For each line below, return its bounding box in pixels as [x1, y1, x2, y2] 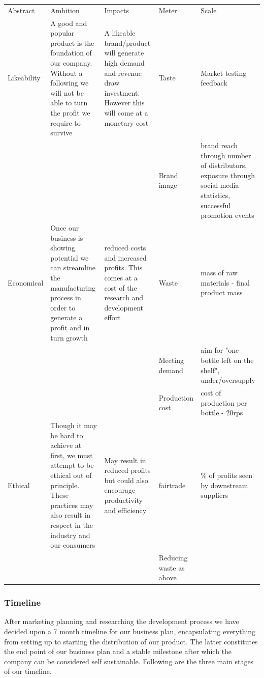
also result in [50, 510, 90, 520]
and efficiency [104, 504, 147, 515]
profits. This [104, 262, 143, 273]
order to [50, 302, 76, 313]
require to [50, 117, 81, 128]
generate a [50, 312, 83, 323]
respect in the [50, 519, 93, 530]
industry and [50, 529, 90, 540]
